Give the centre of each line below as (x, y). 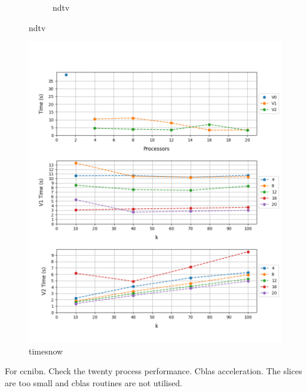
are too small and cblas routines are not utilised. (94, 382)
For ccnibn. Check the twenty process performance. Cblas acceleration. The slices (153, 371)
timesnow (46, 351)
